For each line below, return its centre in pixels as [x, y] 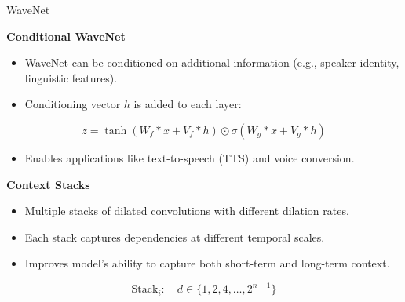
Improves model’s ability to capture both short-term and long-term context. [207, 263]
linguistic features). [71, 77]
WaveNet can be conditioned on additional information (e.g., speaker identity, [212, 62]
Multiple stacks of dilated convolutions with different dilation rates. [187, 211]
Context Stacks [48, 184]
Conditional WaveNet [66, 36]
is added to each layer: [188, 104]
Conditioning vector [73, 104]
